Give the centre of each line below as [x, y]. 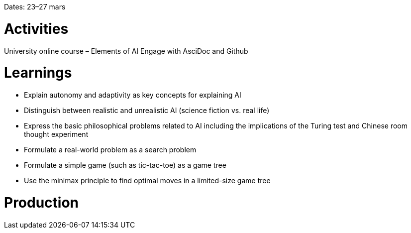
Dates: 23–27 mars [35, 7]
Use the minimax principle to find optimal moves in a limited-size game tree [147, 180]
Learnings [38, 73]
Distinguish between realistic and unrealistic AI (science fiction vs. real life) [147, 110]
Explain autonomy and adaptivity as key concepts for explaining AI [133, 95]
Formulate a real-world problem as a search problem [110, 150]
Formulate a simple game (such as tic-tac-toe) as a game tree [125, 165]
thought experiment [56, 134]
